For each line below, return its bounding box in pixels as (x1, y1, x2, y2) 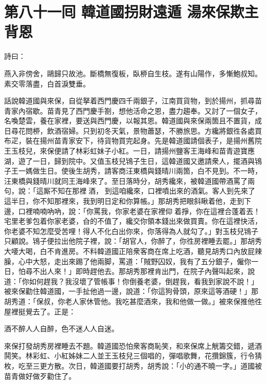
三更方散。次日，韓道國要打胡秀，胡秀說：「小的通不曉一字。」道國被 (32, 360, 262, 371)
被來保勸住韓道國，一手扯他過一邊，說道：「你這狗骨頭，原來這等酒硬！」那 (4, 286, 258, 296)
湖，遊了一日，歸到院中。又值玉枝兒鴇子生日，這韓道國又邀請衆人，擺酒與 (4, 155, 255, 166)
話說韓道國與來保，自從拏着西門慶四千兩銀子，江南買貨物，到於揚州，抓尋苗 (4, 95, 262, 106)
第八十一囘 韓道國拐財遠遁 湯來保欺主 (4, 1, 259, 22)
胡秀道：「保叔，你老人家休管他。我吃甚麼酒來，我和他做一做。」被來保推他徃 (4, 295, 262, 306)
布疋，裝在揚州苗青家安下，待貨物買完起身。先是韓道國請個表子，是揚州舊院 (4, 135, 262, 146)
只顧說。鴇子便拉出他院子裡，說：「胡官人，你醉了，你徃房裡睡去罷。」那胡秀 (4, 236, 262, 246)
